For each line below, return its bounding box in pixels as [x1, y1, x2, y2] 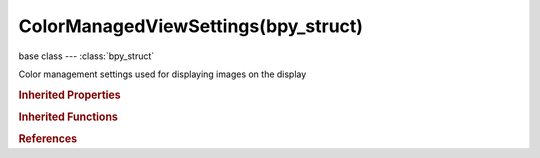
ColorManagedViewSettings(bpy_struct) [18, 15, 364, 37]
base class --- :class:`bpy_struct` [18, 50, 155, 62]
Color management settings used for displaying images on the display [18, 68, 307, 80]
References [18, 132, 78, 146]
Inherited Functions [18, 110, 119, 124]
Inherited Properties [18, 88, 122, 102]
